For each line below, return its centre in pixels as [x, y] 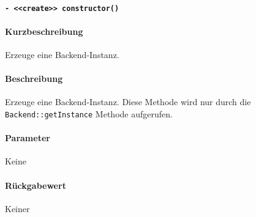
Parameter [28, 138]
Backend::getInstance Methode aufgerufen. [89, 114]
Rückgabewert [36, 185]
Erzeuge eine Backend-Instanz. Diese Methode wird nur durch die [128, 102]
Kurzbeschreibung [44, 31]
